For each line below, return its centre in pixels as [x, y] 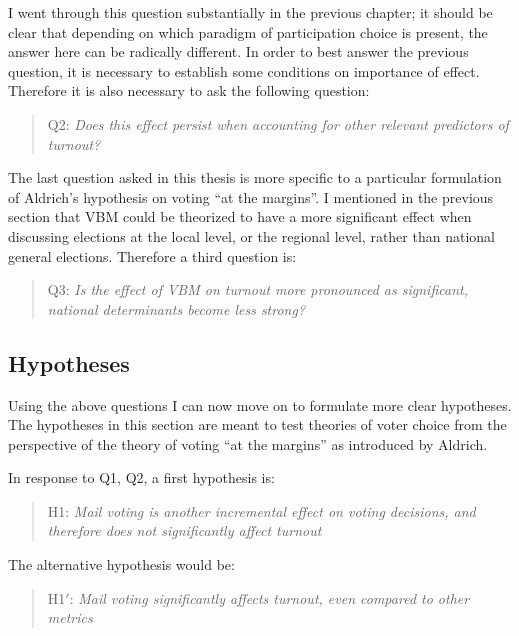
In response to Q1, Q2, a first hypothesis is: [141, 477]
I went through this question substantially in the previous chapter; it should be [250, 12]
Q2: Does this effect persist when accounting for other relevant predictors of [278, 123]
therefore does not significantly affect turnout [184, 530]
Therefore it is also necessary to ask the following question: [189, 90]
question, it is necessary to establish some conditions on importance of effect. [244, 70]
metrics [70, 617]
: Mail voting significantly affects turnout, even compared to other [269, 597]
